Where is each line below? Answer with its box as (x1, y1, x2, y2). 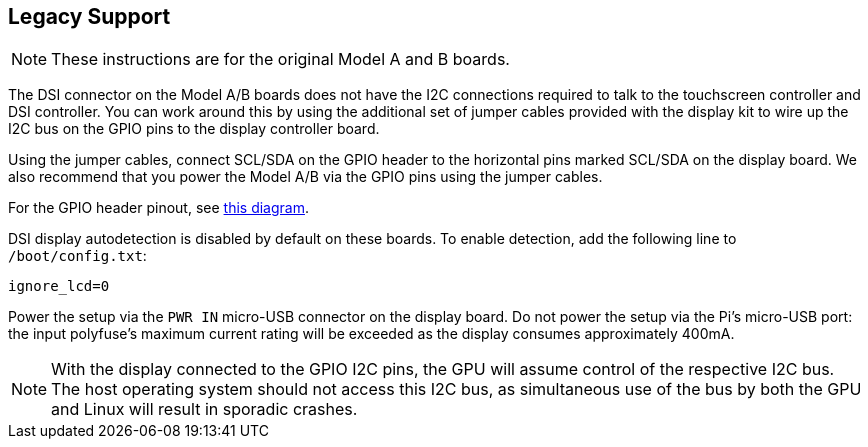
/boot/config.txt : (8, 247, 147, 265)
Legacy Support (8, 4, 171, 29)
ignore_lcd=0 (8, 278, 110, 295)
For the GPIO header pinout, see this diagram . (8, 199, 309, 217)
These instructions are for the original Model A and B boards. (51, 49, 510, 70)
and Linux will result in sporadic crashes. (51, 399, 358, 420)
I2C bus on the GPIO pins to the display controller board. (8, 120, 380, 138)
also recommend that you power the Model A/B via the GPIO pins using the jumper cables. (8, 168, 603, 186)
